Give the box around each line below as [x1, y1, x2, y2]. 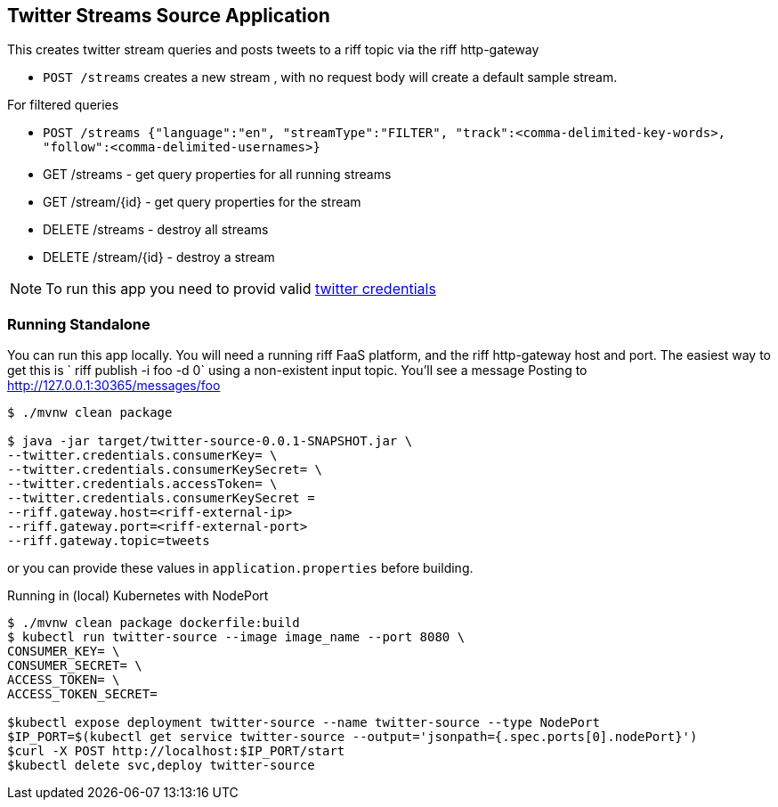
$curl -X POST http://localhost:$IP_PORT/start [7, 744, 345, 759]
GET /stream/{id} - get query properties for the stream [43, 194, 361, 210]
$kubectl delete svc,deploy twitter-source [7, 758, 315, 773]
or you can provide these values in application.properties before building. [7, 560, 474, 576]
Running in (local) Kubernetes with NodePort [7, 588, 269, 604]
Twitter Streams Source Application [7, 4, 330, 27]
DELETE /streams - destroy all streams [43, 222, 269, 238]
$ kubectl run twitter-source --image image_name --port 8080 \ [7, 630, 466, 645]
